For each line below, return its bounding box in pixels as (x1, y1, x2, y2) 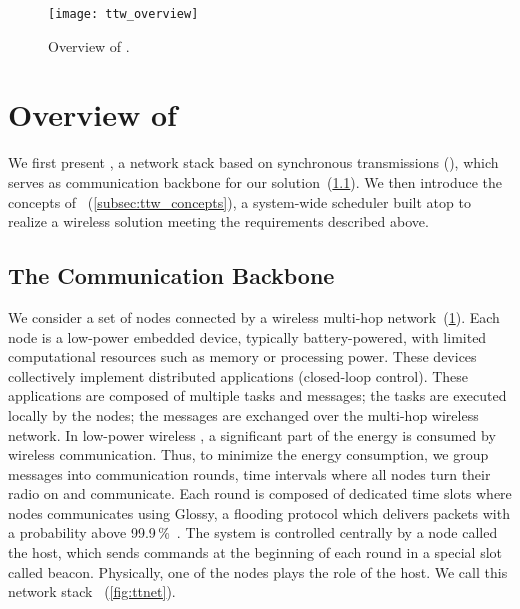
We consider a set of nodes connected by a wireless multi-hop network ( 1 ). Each (8, 306, 500, 327)
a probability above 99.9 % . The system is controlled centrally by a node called (8, 522, 498, 543)
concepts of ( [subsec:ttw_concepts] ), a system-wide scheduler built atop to (8, 191, 471, 212)
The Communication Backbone (8, 260, 335, 291)
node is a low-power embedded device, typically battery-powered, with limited (8, 326, 487, 347)
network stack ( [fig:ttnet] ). (8, 581, 176, 602)
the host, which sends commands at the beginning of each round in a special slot (8, 542, 502, 563)
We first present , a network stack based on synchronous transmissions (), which (8, 152, 499, 173)
